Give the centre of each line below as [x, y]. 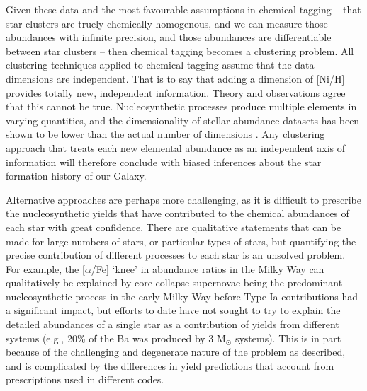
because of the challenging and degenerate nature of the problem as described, [176, 352]
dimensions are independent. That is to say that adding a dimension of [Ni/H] [175, 78]
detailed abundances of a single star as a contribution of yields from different [173, 324]
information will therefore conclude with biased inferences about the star [164, 162]
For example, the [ [45, 268]
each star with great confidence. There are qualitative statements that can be [174, 227]
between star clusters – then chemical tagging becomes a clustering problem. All [180, 51]
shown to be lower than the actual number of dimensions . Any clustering [165, 134]
